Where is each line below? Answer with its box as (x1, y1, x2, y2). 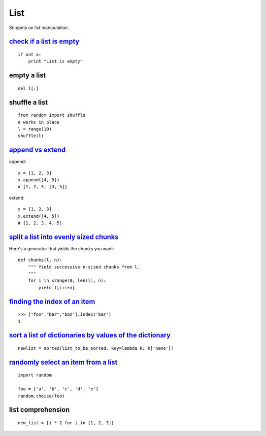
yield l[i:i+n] (38, 285, 75, 290)
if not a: (18, 52, 41, 57)
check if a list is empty (9, 37, 80, 46)
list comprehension (9, 405, 70, 414)
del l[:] (18, 85, 39, 91)
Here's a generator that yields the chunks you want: (9, 245, 114, 251)
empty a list (9, 71, 46, 80)
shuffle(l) (18, 133, 44, 139)
